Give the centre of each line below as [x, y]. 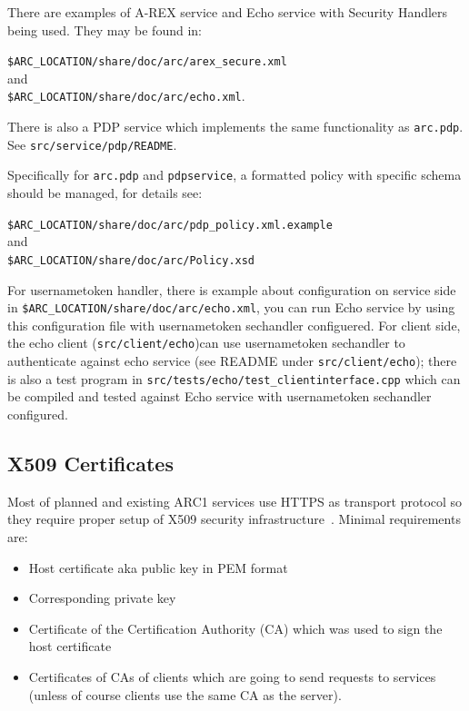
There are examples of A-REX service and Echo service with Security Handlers [228, 12]
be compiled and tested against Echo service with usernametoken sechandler [220, 396]
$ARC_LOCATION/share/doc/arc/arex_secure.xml [147, 62]
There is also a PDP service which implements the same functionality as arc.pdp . [235, 127]
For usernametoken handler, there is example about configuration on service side [232, 289]
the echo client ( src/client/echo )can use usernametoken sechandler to [206, 343]
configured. [38, 414]
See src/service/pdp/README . [92, 144]
